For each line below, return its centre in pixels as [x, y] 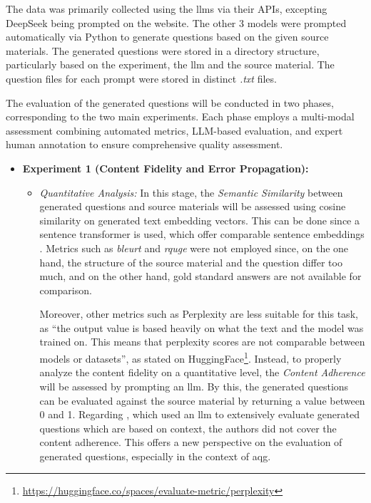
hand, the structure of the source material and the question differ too [191, 262]
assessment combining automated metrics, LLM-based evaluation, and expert [174, 130]
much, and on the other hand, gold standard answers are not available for [200, 276]
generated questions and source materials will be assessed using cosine [193, 206]
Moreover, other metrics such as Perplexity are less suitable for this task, [199, 314]
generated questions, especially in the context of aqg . [155, 456]
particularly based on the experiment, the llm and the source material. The [170, 64]
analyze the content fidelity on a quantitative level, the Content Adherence [202, 372]
